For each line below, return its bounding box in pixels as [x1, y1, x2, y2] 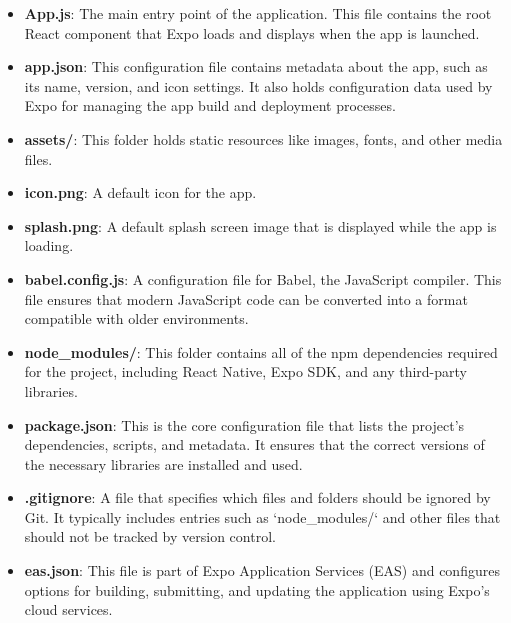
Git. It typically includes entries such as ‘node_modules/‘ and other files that [24, 506, 501, 527]
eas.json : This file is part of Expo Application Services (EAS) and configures [24, 560, 500, 581]
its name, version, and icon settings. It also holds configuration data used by [24, 75, 493, 96]
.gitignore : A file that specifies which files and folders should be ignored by [24, 487, 491, 508]
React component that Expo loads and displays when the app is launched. [24, 22, 480, 43]
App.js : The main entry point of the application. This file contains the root [24, 3, 492, 23]
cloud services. [24, 599, 113, 620]
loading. [24, 235, 74, 256]
